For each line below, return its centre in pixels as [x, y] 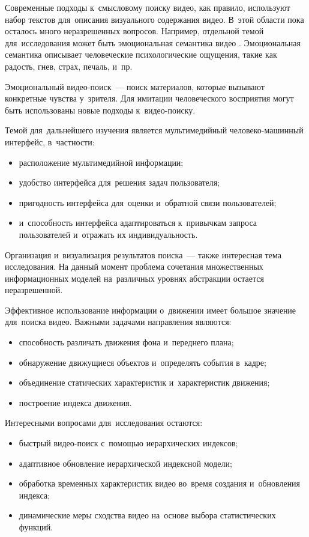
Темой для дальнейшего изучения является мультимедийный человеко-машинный [154, 130]
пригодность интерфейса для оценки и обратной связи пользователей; [148, 202]
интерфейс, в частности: [50, 141]
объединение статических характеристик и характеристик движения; [144, 382]
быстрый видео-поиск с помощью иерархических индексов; [128, 443]
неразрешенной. [34, 290]
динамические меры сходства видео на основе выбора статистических [147, 515]
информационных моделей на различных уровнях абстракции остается [134, 278]
